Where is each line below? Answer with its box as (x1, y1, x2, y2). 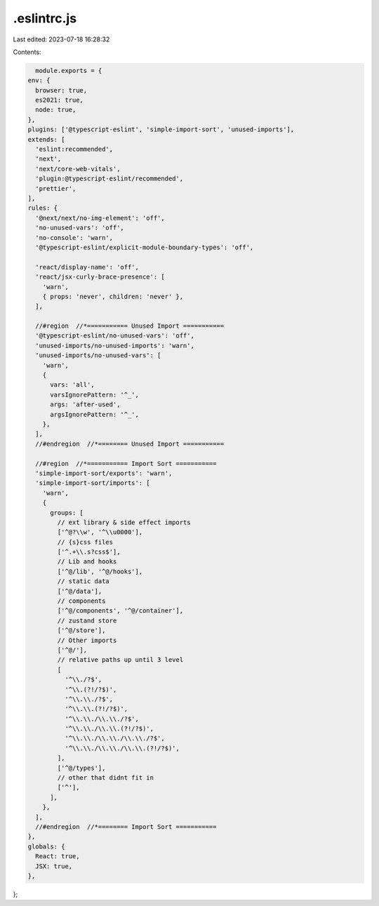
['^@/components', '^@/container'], (57, 607, 184, 615)
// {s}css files (57, 538, 114, 546)
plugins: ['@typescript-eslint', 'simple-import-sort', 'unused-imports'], (27, 126, 295, 133)
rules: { (27, 204, 58, 212)
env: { (27, 76, 51, 84)
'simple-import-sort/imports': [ (35, 479, 150, 487)
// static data (57, 578, 110, 585)
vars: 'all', (50, 381, 95, 389)
